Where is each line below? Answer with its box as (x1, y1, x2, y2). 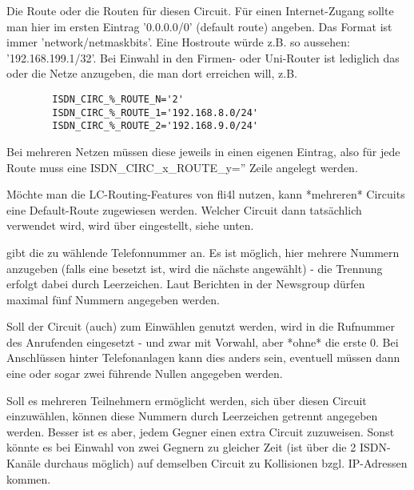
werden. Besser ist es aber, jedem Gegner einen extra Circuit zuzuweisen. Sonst (6, 423, 395, 440)
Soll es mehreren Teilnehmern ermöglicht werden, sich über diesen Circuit (6, 392, 367, 408)
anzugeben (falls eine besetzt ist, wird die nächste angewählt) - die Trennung (6, 259, 383, 276)
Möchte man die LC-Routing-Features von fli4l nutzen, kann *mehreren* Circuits (6, 186, 405, 203)
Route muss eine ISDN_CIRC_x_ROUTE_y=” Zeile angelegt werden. (6, 159, 358, 175)
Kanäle (6, 455, 41, 472)
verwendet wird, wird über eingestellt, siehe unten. (6, 217, 254, 234)
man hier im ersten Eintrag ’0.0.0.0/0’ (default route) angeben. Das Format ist (6, 18, 392, 34)
